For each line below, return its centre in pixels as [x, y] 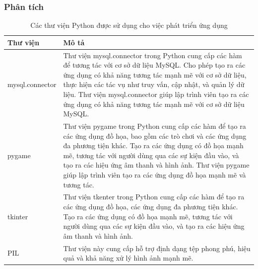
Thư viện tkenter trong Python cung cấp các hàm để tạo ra [154, 197]
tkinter [18, 216]
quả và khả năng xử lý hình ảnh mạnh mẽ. [128, 258]
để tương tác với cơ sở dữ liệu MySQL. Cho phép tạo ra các [154, 65]
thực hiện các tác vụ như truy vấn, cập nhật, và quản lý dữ [154, 84]
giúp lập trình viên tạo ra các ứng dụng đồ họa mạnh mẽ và [155, 175]
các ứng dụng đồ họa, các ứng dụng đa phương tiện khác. [151, 207]
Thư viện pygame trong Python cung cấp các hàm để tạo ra [155, 126]
